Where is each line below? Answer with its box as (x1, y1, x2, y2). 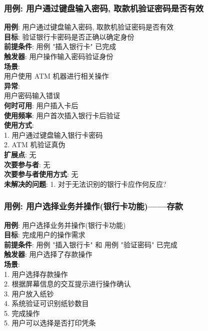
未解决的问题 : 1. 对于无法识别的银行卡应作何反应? (4, 178, 166, 189)
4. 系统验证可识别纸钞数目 (4, 298, 89, 308)
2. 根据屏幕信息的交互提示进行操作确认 (4, 278, 131, 289)
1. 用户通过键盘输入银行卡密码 (4, 129, 103, 140)
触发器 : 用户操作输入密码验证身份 (4, 51, 113, 61)
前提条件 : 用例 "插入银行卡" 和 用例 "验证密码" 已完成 (4, 239, 177, 249)
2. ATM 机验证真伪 (4, 139, 65, 150)
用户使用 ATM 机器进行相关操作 (4, 71, 109, 81)
